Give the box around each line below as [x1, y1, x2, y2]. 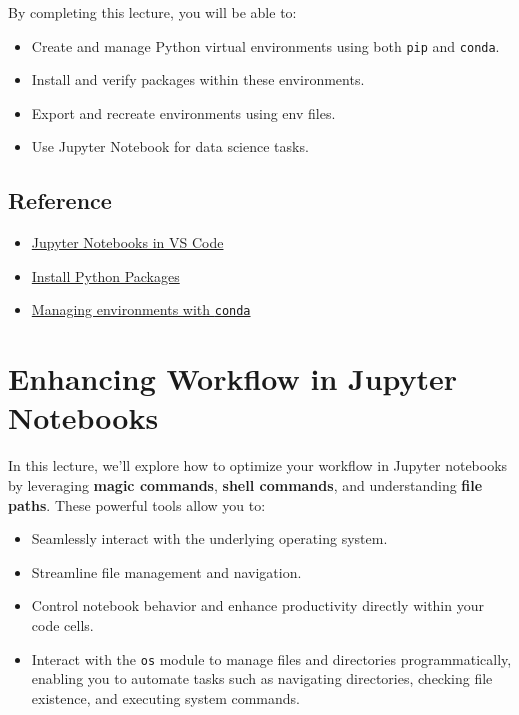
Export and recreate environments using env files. [31, 102, 336, 123]
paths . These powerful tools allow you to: [8, 494, 266, 515]
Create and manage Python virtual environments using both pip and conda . [31, 35, 500, 56]
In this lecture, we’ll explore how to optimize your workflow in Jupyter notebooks [8, 455, 508, 476]
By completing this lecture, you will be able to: [8, 2, 297, 22]
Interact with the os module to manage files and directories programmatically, [31, 648, 512, 669]
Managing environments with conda [31, 299, 251, 320]
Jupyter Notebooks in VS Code [31, 232, 224, 253]
